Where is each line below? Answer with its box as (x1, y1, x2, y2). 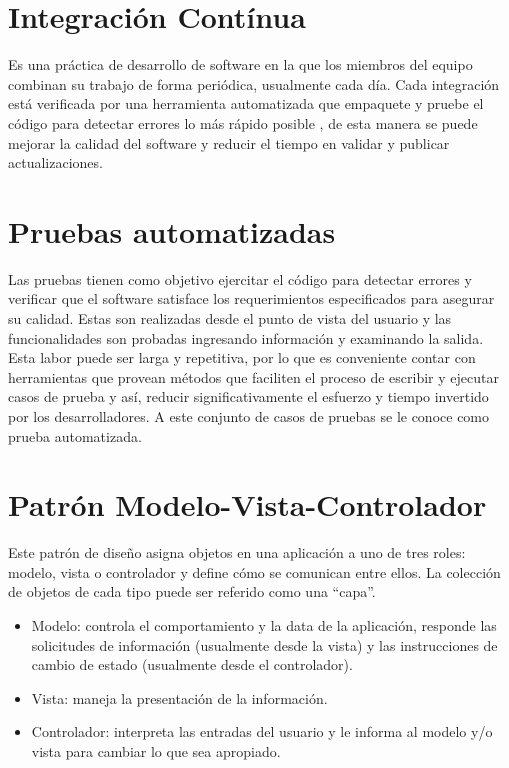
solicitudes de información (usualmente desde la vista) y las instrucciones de (31, 634, 498, 655)
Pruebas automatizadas (8, 210, 336, 251)
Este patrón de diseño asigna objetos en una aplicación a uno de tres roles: (8, 542, 466, 563)
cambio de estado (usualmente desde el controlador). (31, 654, 353, 675)
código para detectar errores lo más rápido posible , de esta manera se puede (8, 112, 478, 133)
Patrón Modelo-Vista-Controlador (8, 484, 487, 525)
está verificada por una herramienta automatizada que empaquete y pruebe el (8, 93, 484, 114)
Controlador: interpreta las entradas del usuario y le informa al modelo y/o (31, 721, 493, 742)
